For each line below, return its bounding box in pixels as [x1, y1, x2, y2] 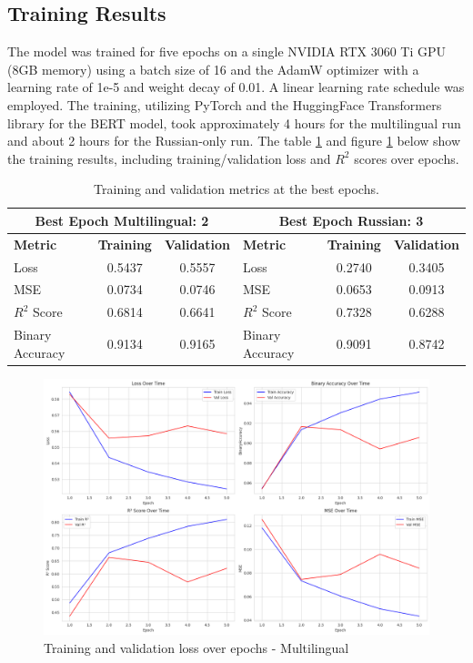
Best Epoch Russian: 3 [278, 210, 424, 229]
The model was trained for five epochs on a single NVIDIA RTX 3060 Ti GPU [7, 42, 447, 61]
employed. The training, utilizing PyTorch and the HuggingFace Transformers [7, 95, 442, 114]
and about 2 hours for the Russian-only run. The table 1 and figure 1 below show [7, 131, 461, 150]
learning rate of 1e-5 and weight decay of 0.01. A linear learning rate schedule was [7, 77, 465, 97]
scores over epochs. [354, 148, 459, 168]
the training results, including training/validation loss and [7, 148, 331, 168]
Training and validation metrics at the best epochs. [94, 179, 379, 199]
